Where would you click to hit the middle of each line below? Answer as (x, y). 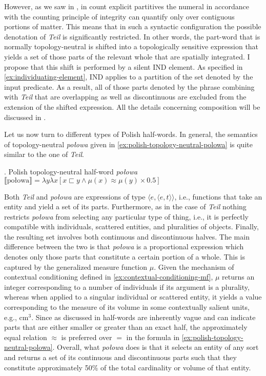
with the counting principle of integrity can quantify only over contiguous (119, 16)
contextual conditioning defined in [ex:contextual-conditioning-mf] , (109, 277)
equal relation (26, 337)
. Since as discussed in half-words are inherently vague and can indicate (144, 317)
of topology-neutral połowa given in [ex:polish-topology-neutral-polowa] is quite (128, 144)
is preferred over (87, 337)
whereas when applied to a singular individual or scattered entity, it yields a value (133, 297)
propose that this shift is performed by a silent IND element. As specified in (124, 66)
